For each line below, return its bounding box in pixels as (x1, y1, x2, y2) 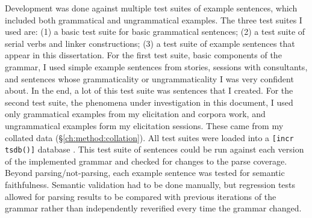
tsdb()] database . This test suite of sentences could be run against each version (5, 143, 304, 156)
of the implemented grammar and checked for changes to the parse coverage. (5, 154, 287, 167)
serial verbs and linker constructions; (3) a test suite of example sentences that (5, 37, 295, 49)
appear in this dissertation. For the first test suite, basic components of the (5, 49, 282, 61)
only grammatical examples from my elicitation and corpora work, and (5, 107, 266, 120)
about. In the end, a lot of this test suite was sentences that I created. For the (5, 84, 293, 97)
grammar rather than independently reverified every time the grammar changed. (5, 202, 302, 214)
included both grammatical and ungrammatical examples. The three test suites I (5, 13, 302, 26)
